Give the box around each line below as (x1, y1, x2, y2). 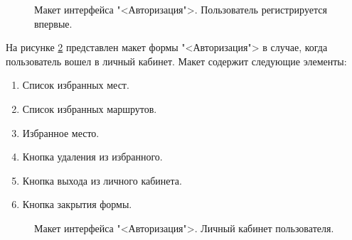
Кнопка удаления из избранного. (22, 149, 163, 164)
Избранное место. (22, 125, 100, 140)
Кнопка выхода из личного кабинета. (22, 173, 182, 187)
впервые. (34, 16, 73, 31)
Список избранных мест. (22, 77, 129, 92)
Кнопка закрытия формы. (22, 197, 132, 212)
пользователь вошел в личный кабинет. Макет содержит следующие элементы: (6, 53, 347, 68)
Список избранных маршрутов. (22, 101, 157, 116)
